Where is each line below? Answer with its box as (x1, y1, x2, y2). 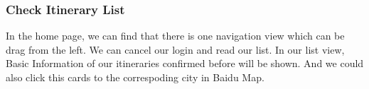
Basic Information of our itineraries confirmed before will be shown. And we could (6, 56, 364, 71)
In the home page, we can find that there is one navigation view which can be (6, 28, 345, 43)
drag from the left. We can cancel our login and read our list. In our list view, (6, 42, 345, 57)
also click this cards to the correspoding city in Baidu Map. (6, 70, 264, 84)
